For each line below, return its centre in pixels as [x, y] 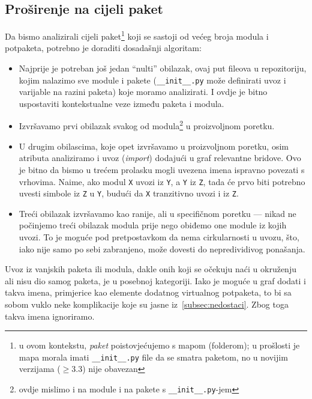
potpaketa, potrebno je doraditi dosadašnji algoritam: [103, 48]
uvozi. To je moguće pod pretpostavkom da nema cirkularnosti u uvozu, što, [159, 237]
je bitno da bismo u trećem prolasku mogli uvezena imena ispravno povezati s [162, 169]
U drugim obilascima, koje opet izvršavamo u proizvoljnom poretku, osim [154, 146]
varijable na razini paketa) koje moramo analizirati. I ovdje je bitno [143, 92]
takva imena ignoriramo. [50, 316]
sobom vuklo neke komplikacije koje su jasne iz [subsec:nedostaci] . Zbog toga [147, 304]
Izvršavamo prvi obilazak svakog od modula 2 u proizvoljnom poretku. [147, 125]
